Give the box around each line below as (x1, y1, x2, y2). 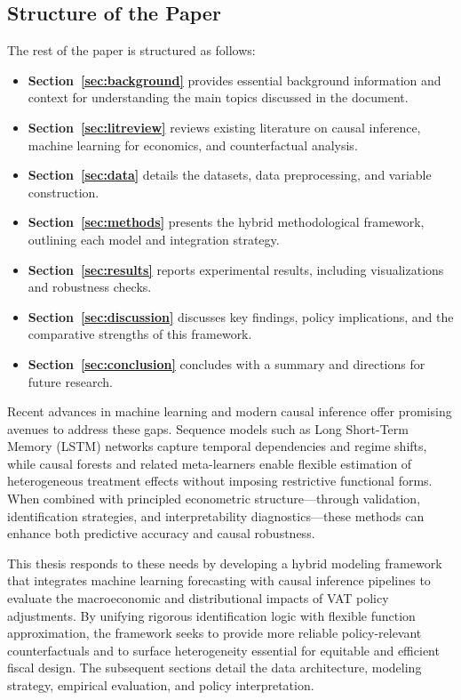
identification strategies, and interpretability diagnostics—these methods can (7, 506, 425, 525)
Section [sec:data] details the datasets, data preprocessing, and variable (28, 165, 432, 184)
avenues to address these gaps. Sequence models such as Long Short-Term (7, 419, 409, 438)
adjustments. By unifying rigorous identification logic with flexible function (7, 606, 416, 624)
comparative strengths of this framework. (28, 325, 252, 343)
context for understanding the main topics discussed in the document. (28, 88, 409, 107)
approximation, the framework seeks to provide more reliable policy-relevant (7, 624, 422, 642)
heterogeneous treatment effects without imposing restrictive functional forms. (7, 471, 433, 490)
